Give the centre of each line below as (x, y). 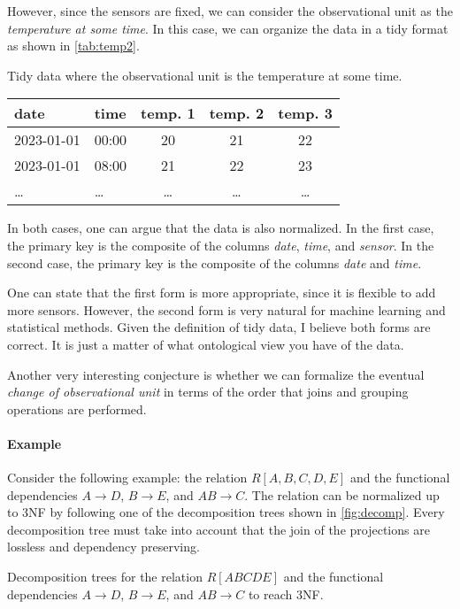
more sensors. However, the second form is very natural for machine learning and (226, 309)
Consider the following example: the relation (127, 478)
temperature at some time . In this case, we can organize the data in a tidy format (228, 28)
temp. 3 (305, 113)
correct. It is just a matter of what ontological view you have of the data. (206, 344)
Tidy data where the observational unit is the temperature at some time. (205, 75)
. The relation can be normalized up (342, 494)
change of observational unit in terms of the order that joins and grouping (208, 392)
